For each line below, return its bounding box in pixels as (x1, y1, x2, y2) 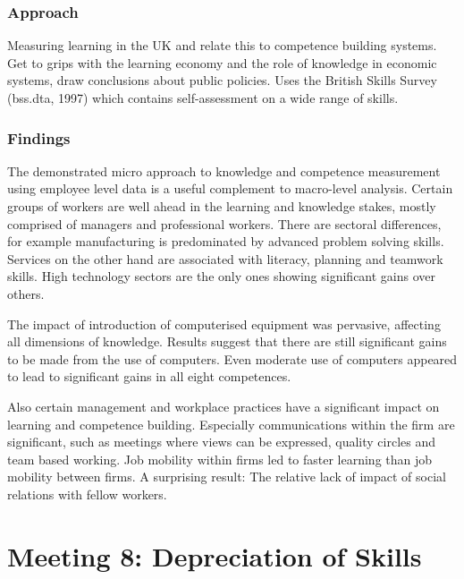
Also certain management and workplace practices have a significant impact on (7, 396, 440, 415)
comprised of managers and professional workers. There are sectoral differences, (7, 214, 442, 233)
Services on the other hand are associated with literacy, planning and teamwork (7, 249, 443, 268)
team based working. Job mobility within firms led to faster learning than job (7, 449, 433, 468)
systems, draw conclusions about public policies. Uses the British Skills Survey (7, 71, 437, 89)
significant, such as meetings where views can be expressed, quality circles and (7, 432, 436, 451)
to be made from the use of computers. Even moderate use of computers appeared (7, 349, 458, 368)
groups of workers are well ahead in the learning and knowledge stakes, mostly (7, 197, 436, 215)
